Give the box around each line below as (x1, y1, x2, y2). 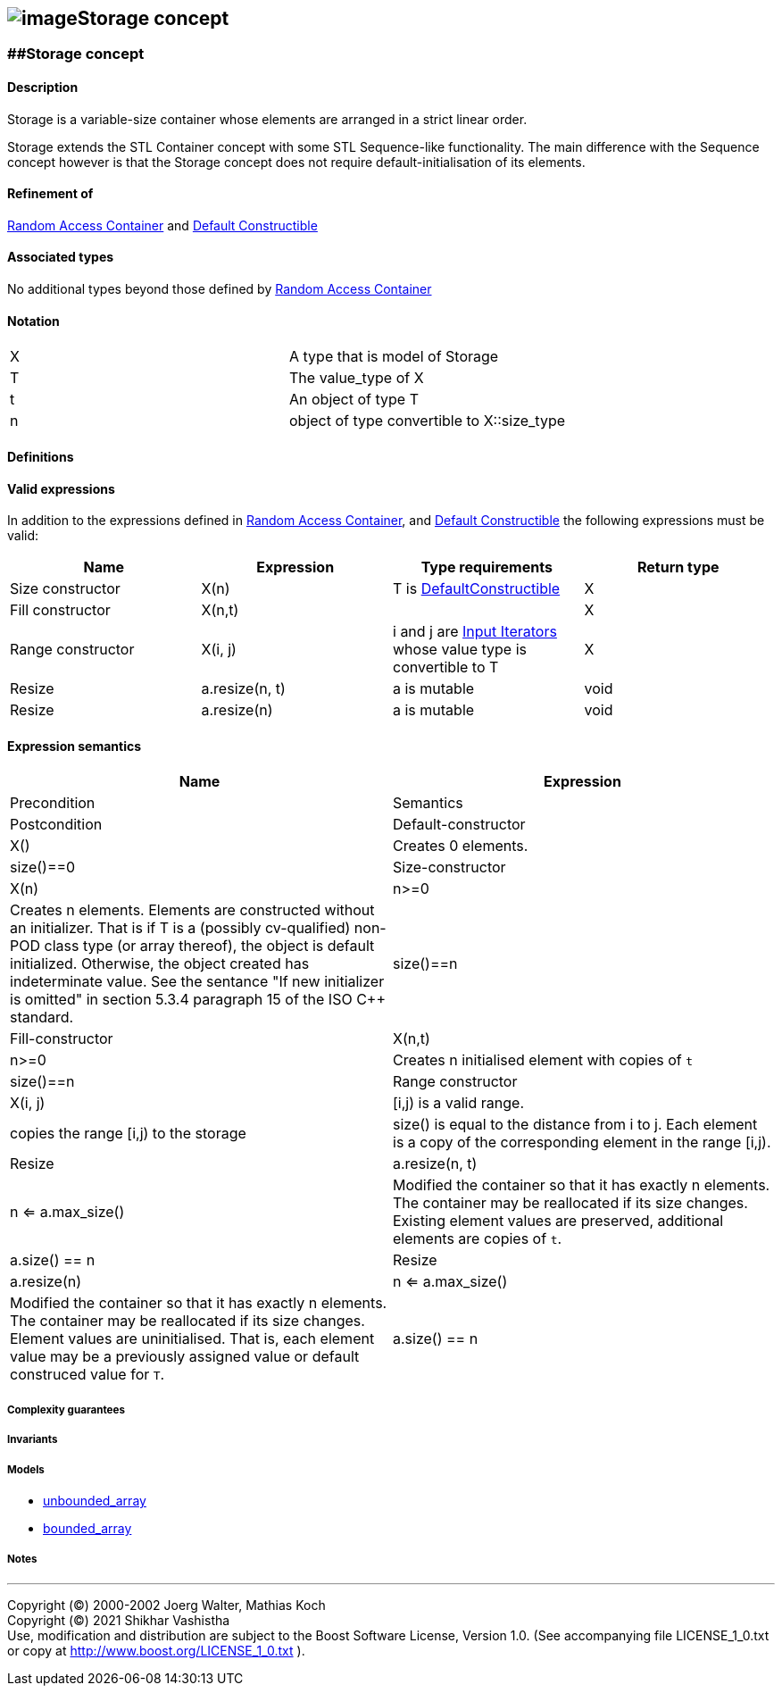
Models (7, 1463, 45, 1476)
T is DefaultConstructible (393, 580, 561, 598)
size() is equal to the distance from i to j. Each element (393, 1115, 758, 1134)
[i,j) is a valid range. (393, 1094, 524, 1113)
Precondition (10, 794, 96, 813)
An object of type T (289, 390, 419, 409)
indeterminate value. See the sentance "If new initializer (10, 972, 385, 991)
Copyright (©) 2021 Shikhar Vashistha (7, 1612, 230, 1628)
